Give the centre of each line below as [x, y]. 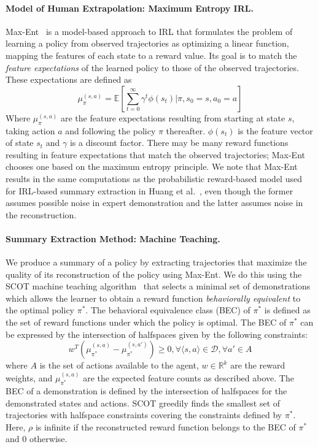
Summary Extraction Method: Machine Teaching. [113, 238]
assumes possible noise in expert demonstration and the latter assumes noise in [154, 203]
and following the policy [111, 130]
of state [20, 143]
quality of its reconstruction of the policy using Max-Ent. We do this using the [154, 274]
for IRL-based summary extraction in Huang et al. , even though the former [149, 190]
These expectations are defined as [69, 79]
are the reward [258, 365]
